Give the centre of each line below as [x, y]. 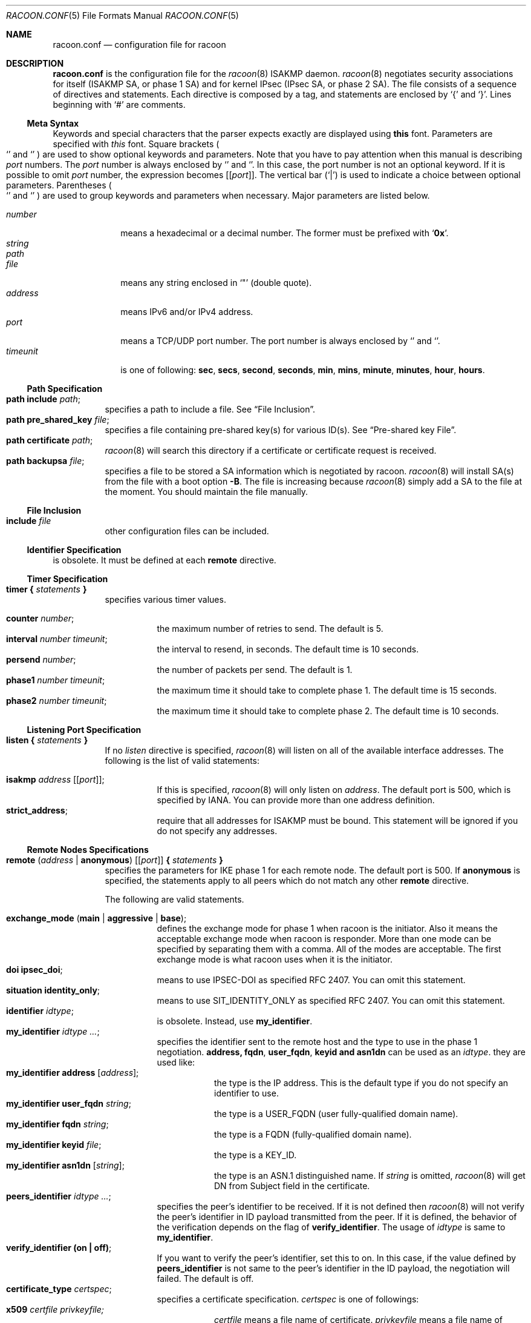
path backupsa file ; [45, 461]
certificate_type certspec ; [59, 1289]
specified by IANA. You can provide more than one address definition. [296, 800]
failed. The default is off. [205, 1278]
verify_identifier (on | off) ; [59, 1248]
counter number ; [40, 618]
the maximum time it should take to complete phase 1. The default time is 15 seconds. [327, 690]
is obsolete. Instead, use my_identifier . [235, 1021]
